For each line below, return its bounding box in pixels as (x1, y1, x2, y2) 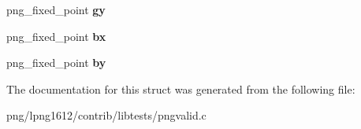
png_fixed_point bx (6, 28, 106, 44)
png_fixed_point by (6, 54, 106, 71)
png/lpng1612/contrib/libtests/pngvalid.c (6, 107, 207, 123)
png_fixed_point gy (6, 2, 106, 17)
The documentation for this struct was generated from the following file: (6, 80, 355, 97)
